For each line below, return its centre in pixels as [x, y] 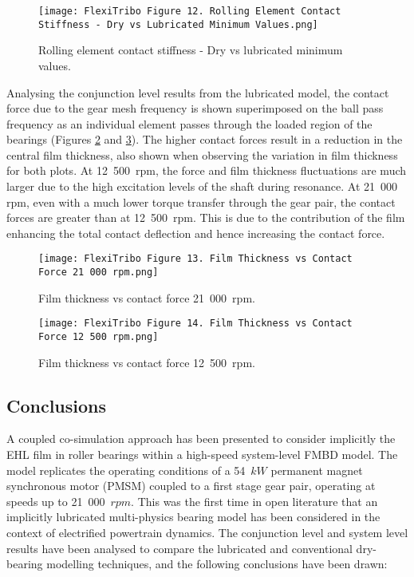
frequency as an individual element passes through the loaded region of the [189, 123]
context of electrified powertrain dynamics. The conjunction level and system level [207, 533]
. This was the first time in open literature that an [254, 501]
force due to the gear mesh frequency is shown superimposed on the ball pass [195, 108]
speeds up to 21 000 [56, 501]
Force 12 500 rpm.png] [99, 337]
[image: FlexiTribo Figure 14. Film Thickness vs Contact [195, 324]
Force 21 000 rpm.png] [99, 273]
